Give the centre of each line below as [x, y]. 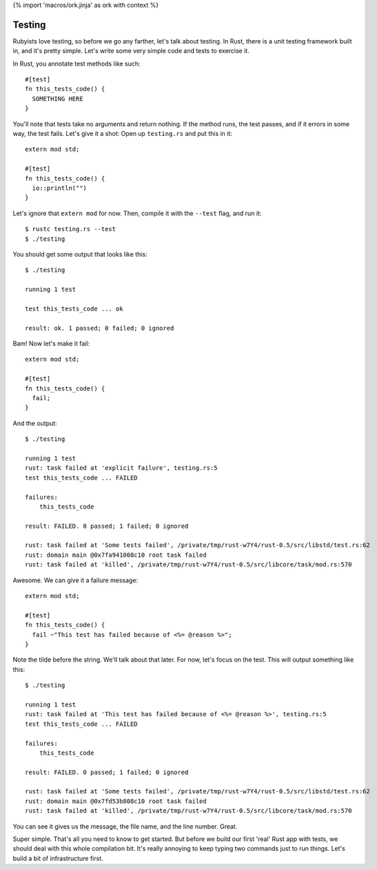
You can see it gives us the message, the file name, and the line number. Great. [125, 826]
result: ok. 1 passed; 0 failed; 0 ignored [100, 328]
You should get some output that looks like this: [80, 254]
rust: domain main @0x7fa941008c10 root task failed [116, 555]
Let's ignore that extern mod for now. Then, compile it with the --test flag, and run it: [137, 213]
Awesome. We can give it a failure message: [75, 580]
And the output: [35, 423]
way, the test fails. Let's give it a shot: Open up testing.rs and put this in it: [122, 134]
